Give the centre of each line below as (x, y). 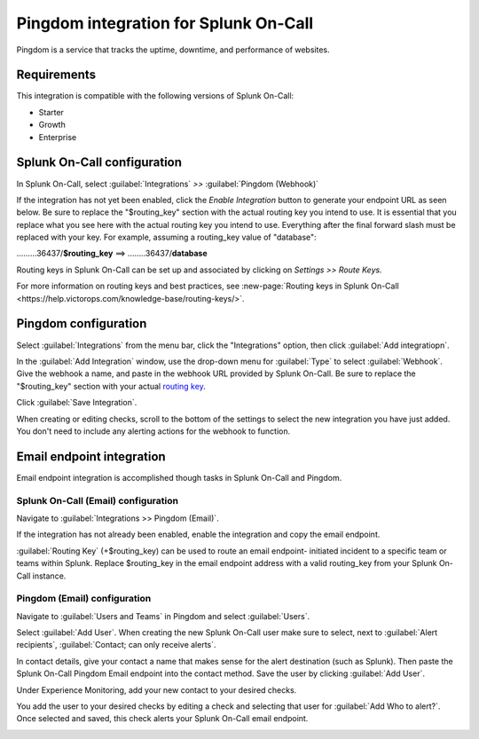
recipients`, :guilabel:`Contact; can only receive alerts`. (116, 645)
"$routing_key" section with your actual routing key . (111, 386)
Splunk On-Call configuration (99, 163)
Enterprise (58, 137)
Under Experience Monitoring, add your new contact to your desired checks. (157, 690)
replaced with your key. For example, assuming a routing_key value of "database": (166, 237)
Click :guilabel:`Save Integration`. (77, 403)
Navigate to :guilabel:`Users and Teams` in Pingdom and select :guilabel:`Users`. (163, 616)
